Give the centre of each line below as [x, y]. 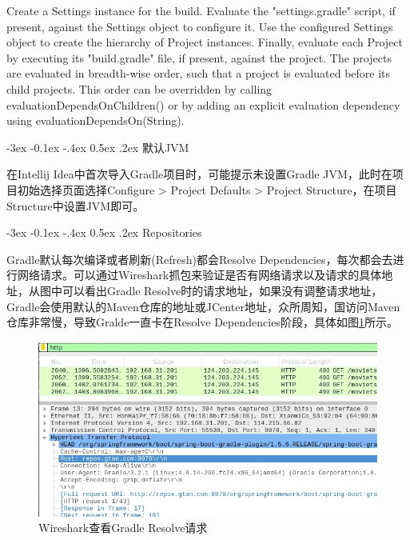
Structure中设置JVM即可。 [76, 205]
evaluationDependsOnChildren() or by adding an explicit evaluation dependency [203, 104]
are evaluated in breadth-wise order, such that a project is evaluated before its [199, 73]
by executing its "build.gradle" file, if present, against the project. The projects [199, 57]
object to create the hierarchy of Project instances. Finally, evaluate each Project [205, 42]
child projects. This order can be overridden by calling [139, 88]
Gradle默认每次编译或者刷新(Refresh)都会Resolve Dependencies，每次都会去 [200, 259]
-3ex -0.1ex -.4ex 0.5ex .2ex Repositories [104, 232]
